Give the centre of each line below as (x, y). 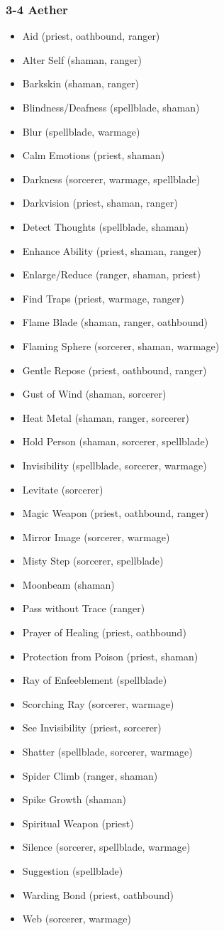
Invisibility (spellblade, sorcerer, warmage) (114, 465)
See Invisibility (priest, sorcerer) (92, 728)
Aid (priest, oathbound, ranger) (91, 36)
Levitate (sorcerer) (63, 489)
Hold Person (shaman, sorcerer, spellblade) (116, 441)
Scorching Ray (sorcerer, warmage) (98, 703)
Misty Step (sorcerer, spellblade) (93, 561)
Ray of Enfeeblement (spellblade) (95, 680)
